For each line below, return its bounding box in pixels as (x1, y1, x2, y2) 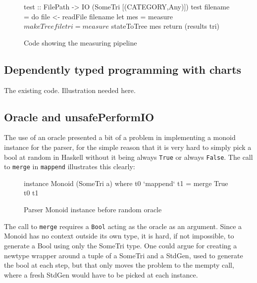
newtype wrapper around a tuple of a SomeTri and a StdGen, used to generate (4, 250, 243, 260)
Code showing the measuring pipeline (24, 37, 137, 47)
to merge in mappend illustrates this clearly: (4, 161, 135, 172)
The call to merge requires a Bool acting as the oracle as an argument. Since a (4, 221, 242, 231)
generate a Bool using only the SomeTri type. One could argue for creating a (4, 240, 237, 250)
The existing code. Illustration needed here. (4, 85, 136, 95)
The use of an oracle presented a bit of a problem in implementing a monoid (4, 132, 236, 142)
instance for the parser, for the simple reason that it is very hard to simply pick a (4, 141, 252, 152)
